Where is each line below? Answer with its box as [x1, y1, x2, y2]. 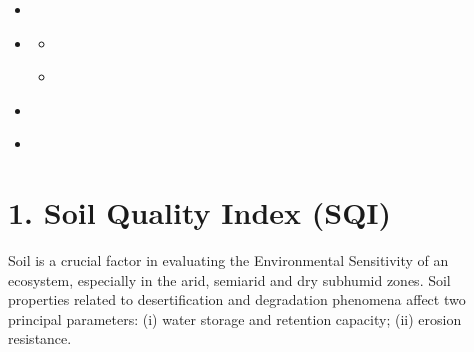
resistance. [8, 328, 72, 349]
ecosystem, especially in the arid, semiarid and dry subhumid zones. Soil [8, 269, 451, 290]
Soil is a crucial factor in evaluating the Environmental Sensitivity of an [8, 250, 449, 271]
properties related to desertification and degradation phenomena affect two [8, 289, 466, 310]
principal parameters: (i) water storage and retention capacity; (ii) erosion [8, 308, 462, 329]
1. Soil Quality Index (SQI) [8, 192, 392, 233]
